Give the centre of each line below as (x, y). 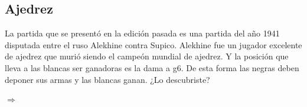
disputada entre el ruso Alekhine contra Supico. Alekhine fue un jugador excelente (153, 44)
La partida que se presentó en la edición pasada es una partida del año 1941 (142, 33)
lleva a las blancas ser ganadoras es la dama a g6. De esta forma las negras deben (152, 67)
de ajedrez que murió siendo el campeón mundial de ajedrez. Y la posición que (147, 56)
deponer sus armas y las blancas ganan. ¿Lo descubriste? (107, 79)
